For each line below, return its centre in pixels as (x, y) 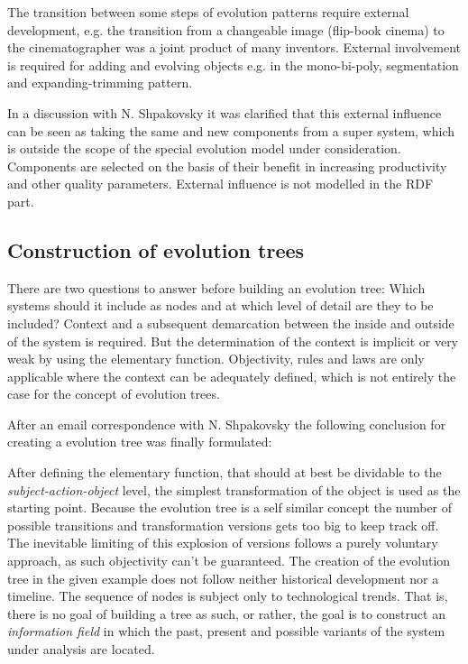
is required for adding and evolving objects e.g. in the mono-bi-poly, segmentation (233, 65)
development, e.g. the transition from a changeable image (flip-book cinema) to (226, 29)
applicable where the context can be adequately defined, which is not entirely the (232, 376)
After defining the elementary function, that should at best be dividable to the (225, 472)
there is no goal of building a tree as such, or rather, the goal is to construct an (226, 613)
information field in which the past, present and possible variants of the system (226, 631)
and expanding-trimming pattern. (100, 83)
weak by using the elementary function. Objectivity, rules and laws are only (216, 359)
